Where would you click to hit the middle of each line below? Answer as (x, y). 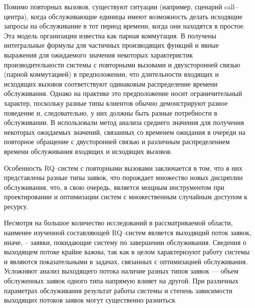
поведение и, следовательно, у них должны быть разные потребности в (111, 112)
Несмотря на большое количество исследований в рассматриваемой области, (118, 223)
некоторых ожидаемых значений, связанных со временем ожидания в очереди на (125, 132)
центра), (16, 16)
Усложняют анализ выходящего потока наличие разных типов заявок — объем (121, 271)
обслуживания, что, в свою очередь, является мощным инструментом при (114, 187)
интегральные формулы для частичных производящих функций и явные (112, 45)
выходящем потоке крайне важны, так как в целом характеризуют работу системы (127, 252)
